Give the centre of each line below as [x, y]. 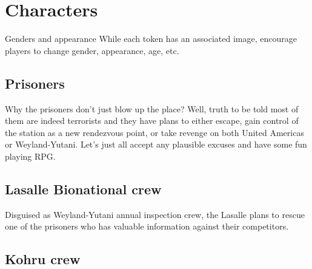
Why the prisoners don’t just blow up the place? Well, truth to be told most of [152, 108]
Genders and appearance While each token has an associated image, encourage [151, 39]
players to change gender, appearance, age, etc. [92, 50]
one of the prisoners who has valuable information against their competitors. [147, 226]
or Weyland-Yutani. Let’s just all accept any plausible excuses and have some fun [156, 144]
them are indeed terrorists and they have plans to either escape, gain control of [152, 121]
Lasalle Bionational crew [83, 189]
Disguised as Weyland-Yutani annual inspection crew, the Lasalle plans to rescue [155, 214]
